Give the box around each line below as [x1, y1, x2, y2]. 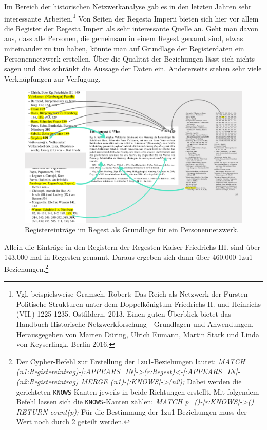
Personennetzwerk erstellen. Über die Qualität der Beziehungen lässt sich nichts [4, 53, 255, 64]
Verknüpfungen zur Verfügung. [4, 73, 101, 84]
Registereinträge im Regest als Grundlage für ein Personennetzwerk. [25, 224, 239, 235]
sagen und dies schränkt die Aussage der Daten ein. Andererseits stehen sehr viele [4, 63, 262, 74]
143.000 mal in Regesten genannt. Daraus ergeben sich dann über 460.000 [4, 251, 236, 262]
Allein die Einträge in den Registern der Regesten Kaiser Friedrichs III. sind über [4, 241, 260, 252]
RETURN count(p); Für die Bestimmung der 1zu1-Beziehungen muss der [16, 406, 247, 417]
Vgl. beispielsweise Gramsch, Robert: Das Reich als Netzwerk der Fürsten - [16, 288, 253, 299]
